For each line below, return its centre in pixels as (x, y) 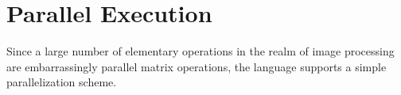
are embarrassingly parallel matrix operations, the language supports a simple (197, 66)
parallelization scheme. (62, 82)
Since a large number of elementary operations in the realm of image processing (200, 51)
